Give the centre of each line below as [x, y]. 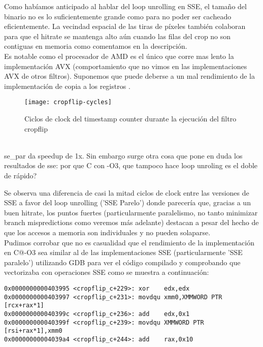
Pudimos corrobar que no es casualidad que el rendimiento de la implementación [129, 242]
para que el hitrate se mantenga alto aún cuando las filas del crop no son [118, 36]
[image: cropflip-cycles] [68, 102]
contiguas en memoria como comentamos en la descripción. [96, 46]
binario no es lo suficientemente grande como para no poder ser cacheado [118, 16]
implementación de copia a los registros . [67, 86]
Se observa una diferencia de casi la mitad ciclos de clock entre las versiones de [127, 192]
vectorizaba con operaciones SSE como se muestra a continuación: [107, 272]
